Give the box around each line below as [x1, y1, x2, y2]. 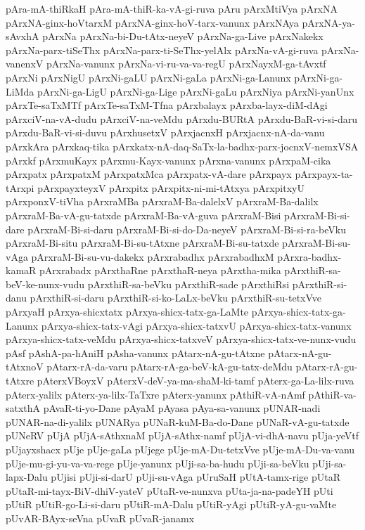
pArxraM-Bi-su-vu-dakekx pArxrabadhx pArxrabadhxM [31, 249, 274, 264]
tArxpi [6, 180, 34, 195]
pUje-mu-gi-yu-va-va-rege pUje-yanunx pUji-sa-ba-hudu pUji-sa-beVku [6, 455, 309, 470]
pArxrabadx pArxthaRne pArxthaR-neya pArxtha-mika [39, 263, 281, 278]
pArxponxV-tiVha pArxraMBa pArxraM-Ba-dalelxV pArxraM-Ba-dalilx [6, 194, 319, 209]
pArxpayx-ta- [295, 167, 353, 181]
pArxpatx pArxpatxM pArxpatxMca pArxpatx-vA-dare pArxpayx [6, 167, 292, 181]
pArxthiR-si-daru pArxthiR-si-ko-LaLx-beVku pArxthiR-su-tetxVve [30, 290, 322, 305]
